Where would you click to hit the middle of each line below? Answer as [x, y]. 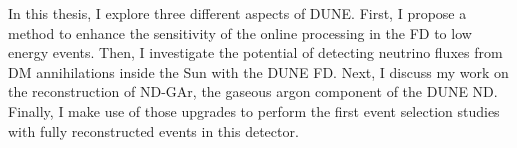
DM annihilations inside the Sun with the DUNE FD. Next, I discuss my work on [258, 71]
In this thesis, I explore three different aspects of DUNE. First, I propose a [237, 13]
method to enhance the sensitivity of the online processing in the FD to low [240, 32]
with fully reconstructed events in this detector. [153, 130]
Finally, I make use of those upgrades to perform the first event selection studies [254, 110]
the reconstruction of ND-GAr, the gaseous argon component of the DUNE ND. [253, 91]
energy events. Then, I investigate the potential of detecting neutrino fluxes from [255, 52]
